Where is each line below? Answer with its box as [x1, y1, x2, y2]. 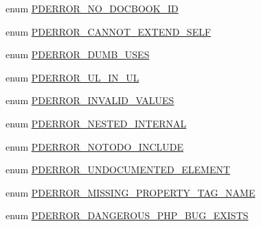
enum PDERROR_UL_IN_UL [5, 70, 139, 84]
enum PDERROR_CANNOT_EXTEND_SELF [5, 24, 212, 38]
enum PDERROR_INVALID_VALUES [5, 93, 174, 108]
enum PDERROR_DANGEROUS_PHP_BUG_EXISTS [5, 208, 249, 223]
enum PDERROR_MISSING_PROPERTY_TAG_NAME [5, 185, 256, 199]
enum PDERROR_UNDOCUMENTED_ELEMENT [5, 162, 231, 177]
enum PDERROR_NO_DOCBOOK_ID [5, 1, 179, 15]
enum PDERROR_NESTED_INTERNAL [5, 116, 187, 130]
